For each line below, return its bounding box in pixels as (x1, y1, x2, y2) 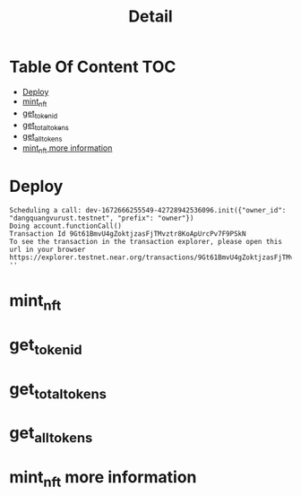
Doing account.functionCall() (9, 222, 123, 231)
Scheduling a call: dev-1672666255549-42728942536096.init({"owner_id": (9, 205, 287, 214)
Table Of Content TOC (9, 57, 176, 77)
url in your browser (9, 245, 87, 254)
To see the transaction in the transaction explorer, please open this (9, 237, 282, 246)
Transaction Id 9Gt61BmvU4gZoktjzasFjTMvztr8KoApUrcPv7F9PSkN (9, 229, 246, 239)
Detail (128, 6, 173, 27)
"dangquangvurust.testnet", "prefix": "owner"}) (9, 213, 194, 222)
